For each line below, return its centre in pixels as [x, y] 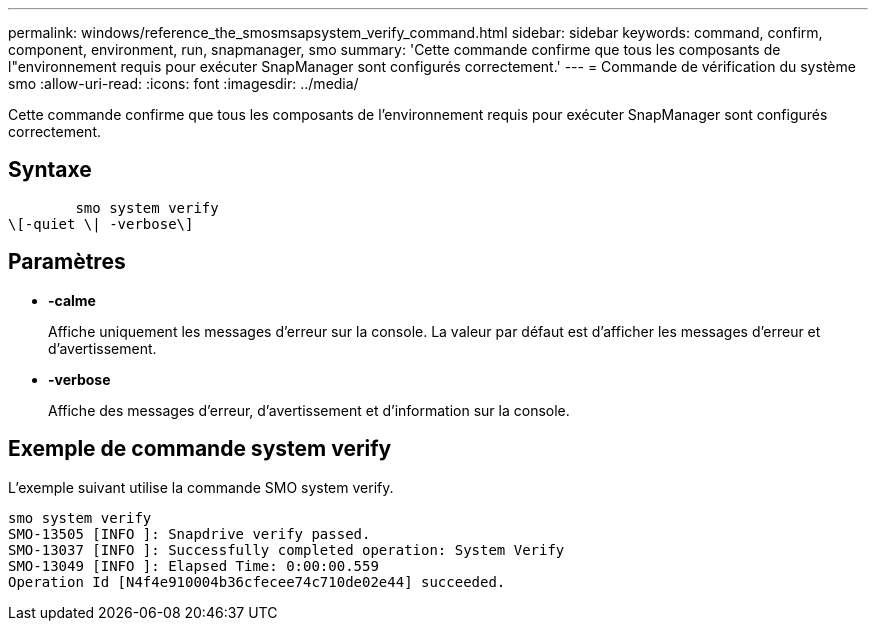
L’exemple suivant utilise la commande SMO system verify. [201, 487]
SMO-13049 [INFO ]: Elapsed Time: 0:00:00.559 [193, 565]
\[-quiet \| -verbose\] [101, 223]
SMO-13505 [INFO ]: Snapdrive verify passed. [189, 533]
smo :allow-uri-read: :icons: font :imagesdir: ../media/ [183, 83]
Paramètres [67, 262]
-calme [72, 300]
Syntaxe [50, 170]
